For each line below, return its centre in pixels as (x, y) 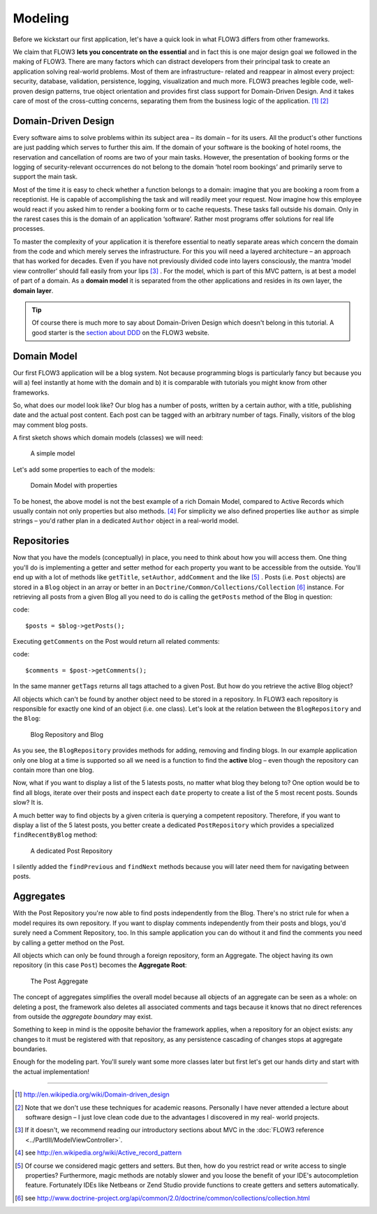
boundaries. (30, 1049)
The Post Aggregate (59, 981)
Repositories (41, 541)
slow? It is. (28, 803)
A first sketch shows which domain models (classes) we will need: (108, 438)
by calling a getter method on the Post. (69, 943)
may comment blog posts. (50, 425)
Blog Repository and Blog (67, 734)
